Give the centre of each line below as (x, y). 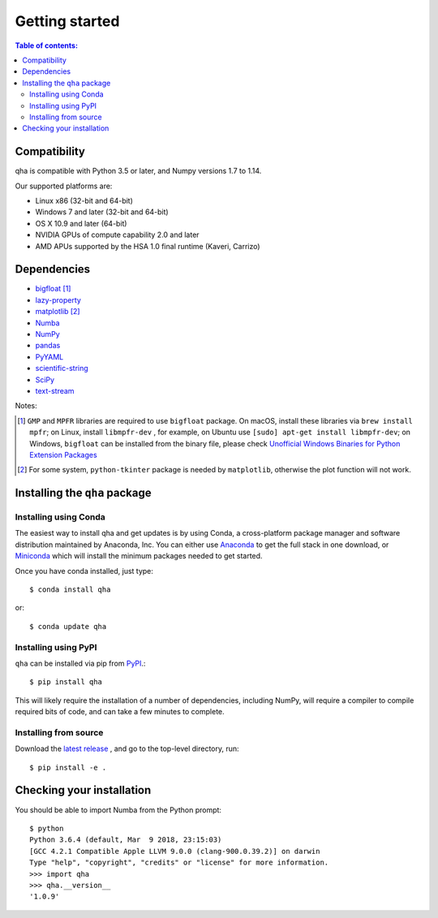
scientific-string (62, 368)
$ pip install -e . (68, 767)
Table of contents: (47, 45)
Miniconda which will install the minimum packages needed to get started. (139, 556)
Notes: (26, 406)
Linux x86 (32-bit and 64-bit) (84, 200)
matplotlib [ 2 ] (58, 312)
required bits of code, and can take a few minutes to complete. (120, 712)
